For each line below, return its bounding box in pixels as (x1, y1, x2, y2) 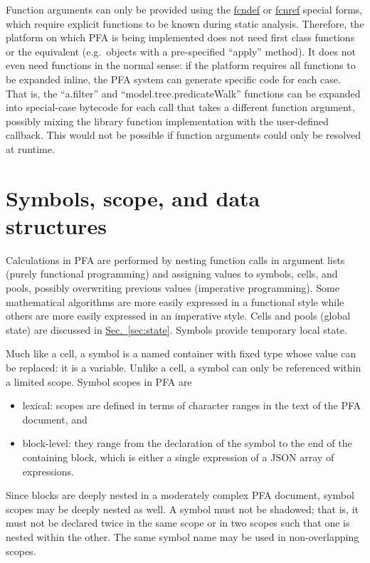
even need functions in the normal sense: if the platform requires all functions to (6, 58, 356, 73)
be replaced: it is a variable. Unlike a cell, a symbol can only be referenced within (6, 360, 361, 374)
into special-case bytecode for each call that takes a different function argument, (6, 100, 355, 115)
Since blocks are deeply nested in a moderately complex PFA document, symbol (6, 488, 354, 503)
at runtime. (6, 141, 55, 156)
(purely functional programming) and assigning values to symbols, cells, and (6, 266, 338, 281)
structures (6, 211, 107, 240)
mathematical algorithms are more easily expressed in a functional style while (6, 294, 344, 309)
